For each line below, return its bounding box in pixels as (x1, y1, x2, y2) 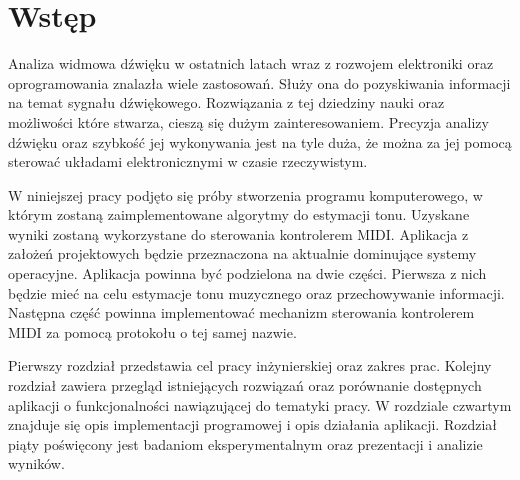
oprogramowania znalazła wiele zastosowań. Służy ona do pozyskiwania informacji (8, 72, 511, 93)
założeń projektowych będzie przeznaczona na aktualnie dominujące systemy (8, 243, 477, 264)
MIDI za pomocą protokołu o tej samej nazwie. (8, 321, 297, 342)
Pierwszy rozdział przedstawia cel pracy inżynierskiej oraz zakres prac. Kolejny (8, 355, 492, 376)
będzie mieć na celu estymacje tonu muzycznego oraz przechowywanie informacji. (8, 282, 505, 303)
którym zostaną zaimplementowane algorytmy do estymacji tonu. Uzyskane (8, 204, 470, 225)
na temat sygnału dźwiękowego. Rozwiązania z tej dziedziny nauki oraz (8, 92, 445, 113)
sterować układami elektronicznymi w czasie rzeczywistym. (8, 151, 368, 172)
